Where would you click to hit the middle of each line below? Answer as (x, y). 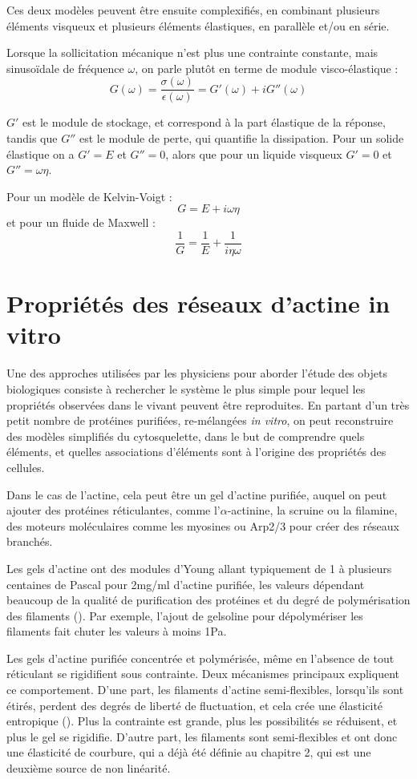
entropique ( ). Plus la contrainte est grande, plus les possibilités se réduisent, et (202, 721)
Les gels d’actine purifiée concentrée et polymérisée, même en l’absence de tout (200, 658)
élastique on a (40, 153)
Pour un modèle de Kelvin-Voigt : (89, 196)
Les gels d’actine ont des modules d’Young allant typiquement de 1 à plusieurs (199, 568)
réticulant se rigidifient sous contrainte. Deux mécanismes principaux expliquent (203, 674)
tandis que (32, 138)
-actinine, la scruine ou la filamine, (312, 510)
